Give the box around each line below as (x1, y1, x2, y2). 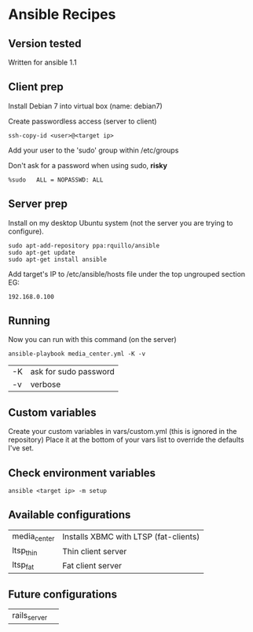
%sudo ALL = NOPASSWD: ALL (8, 175, 104, 184)
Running (8, 314, 51, 328)
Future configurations (8, 587, 118, 601)
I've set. (8, 443, 34, 453)
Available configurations (8, 509, 131, 522)
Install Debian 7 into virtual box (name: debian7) (8, 101, 163, 111)
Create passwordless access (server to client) (8, 116, 157, 126)
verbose (30, 379, 61, 390)
